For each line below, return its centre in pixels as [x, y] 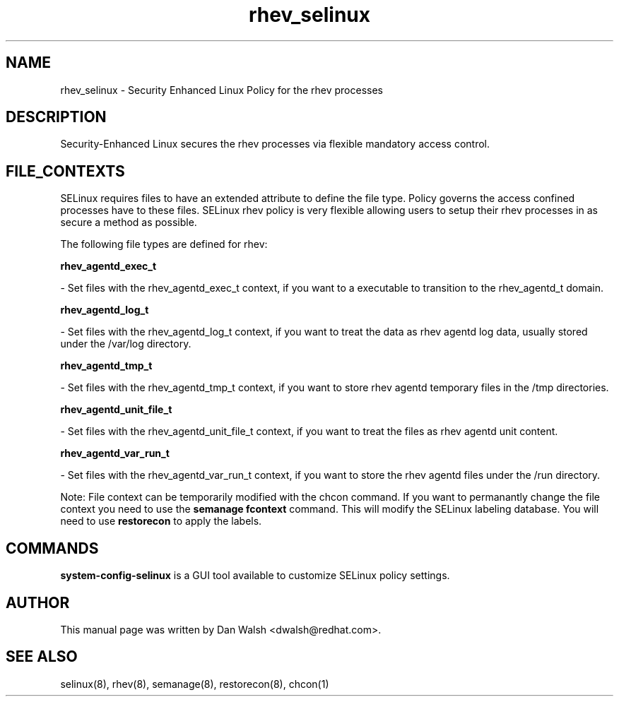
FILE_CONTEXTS [65, 171]
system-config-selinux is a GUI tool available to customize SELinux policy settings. [255, 576]
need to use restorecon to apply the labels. [161, 521]
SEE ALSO [42, 657]
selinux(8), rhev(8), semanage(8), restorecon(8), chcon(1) [195, 684]
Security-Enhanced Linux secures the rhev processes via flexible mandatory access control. [275, 144]
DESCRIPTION [56, 117]
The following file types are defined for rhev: [164, 244]
